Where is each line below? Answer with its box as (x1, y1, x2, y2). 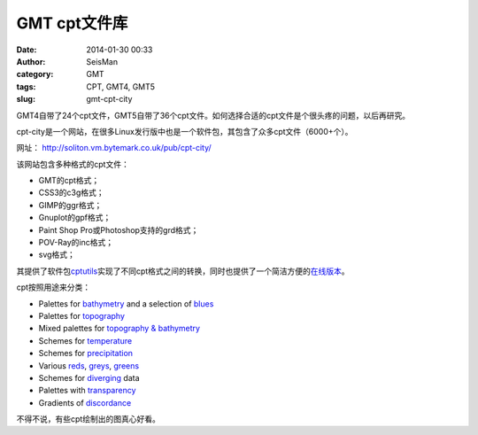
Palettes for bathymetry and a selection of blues (38, 298, 214, 309)
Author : (16, 56, 46, 66)
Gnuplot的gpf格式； (38, 213, 112, 223)
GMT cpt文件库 (16, 13, 128, 33)
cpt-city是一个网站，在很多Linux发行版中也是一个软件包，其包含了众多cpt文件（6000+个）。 (16, 126, 353, 136)
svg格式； (38, 249, 75, 260)
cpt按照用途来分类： (16, 282, 91, 292)
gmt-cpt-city (86, 94, 133, 105)
